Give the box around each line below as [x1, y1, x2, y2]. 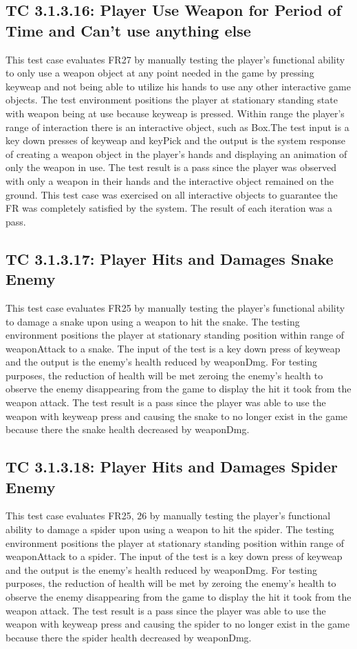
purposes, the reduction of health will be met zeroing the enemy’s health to [6, 368, 323, 382]
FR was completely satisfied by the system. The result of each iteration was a [6, 201, 332, 215]
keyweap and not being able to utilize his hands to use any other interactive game [6, 79, 351, 93]
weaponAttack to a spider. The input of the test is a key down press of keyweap [6, 549, 343, 563]
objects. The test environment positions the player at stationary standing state [6, 92, 338, 107]
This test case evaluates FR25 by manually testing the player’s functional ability [6, 300, 345, 314]
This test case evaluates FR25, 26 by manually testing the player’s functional [6, 508, 331, 523]
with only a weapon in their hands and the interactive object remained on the [6, 173, 334, 188]
